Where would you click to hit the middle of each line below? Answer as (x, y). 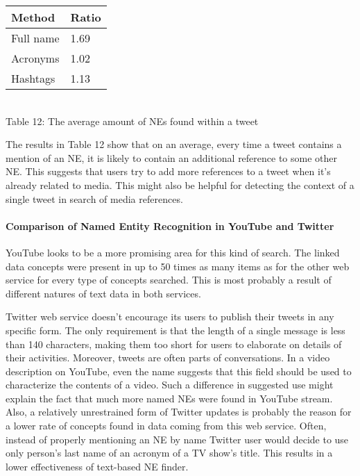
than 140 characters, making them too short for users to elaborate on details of (174, 344)
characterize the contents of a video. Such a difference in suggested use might (170, 385)
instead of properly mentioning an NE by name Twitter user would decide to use (177, 439)
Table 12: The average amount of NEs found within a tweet (132, 121)
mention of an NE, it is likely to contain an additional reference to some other (172, 157)
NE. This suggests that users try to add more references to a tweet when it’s (168, 171)
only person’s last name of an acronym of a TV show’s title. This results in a (169, 453)
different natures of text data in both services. (103, 293)
